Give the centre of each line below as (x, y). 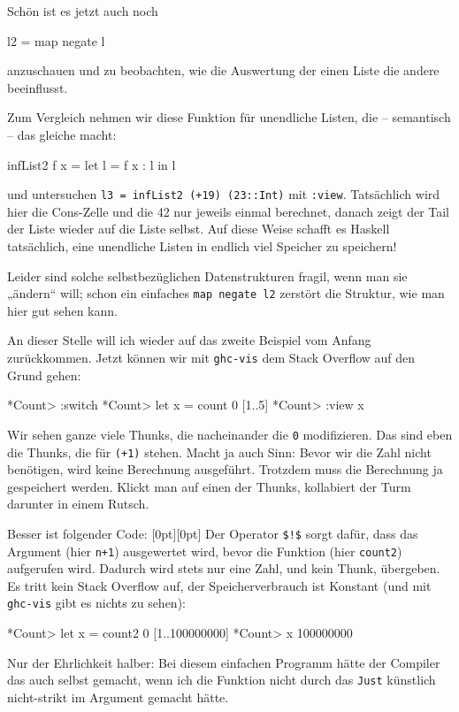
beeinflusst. (38, 87)
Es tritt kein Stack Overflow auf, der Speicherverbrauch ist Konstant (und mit (219, 585)
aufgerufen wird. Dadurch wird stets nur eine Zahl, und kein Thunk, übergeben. (224, 568)
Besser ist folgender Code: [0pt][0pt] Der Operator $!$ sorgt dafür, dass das (213, 533)
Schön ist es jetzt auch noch (83, 11)
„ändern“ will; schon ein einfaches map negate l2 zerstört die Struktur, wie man (226, 293)
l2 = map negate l (56, 40)
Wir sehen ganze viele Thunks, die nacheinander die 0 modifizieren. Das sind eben (230, 434)
